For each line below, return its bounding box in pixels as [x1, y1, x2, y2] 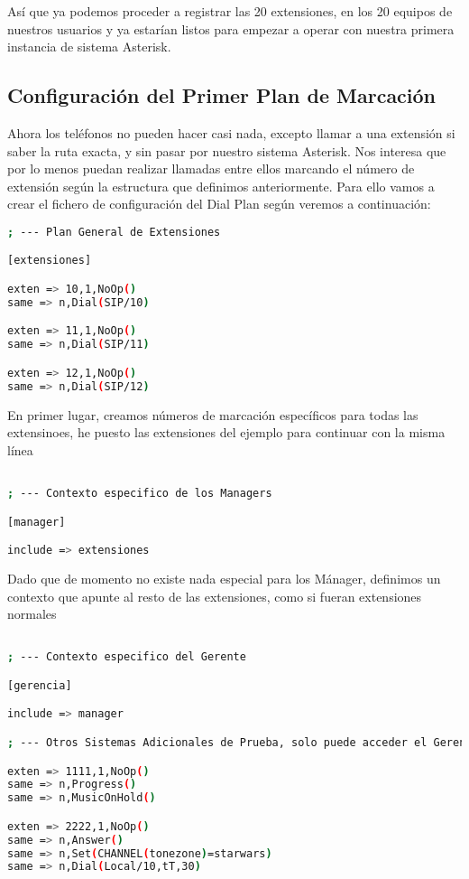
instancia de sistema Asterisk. [7, 37, 171, 56]
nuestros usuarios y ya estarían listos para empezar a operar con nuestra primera [7, 19, 455, 38]
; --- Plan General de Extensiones [7, 225, 221, 238]
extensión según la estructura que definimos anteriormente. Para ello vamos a [7, 176, 435, 195]
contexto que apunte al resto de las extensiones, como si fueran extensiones [7, 586, 422, 605]
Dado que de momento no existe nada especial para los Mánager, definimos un [7, 568, 441, 587]
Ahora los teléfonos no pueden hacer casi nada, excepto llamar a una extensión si [7, 123, 455, 142]
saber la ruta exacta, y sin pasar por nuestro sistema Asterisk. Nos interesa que [7, 141, 446, 160]
